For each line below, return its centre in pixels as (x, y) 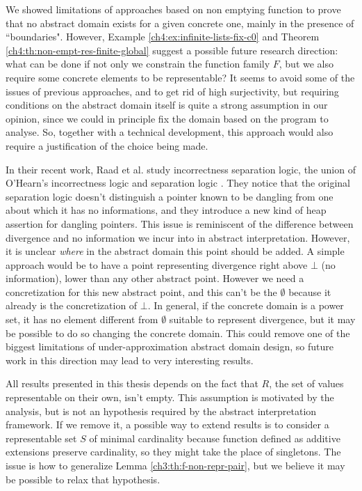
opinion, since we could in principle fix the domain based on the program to (167, 118)
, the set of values (306, 383)
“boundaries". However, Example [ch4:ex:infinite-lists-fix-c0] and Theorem (163, 37)
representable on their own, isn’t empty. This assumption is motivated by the (170, 397)
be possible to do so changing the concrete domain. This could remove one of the (178, 333)
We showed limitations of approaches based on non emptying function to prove (173, 9)
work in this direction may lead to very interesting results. (130, 360)
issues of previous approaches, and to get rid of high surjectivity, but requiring (172, 91)
